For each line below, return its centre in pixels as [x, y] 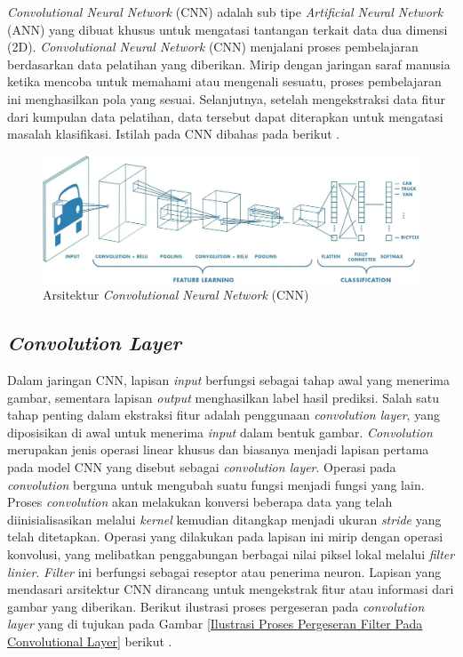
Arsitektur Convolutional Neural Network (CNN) [176, 295]
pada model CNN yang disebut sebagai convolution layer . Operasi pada [202, 466]
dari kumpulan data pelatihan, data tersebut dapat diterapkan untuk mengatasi [225, 116]
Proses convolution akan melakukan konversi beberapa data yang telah [200, 502]
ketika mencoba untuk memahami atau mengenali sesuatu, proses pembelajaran [224, 81]
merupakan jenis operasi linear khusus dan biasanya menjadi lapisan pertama [218, 449]
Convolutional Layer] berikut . [90, 641]
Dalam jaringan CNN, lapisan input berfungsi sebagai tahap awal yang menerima [228, 379]
